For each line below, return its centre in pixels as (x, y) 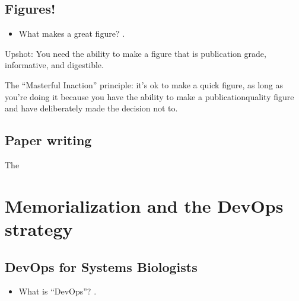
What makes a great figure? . (72, 33)
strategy (39, 228)
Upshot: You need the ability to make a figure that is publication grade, (136, 53)
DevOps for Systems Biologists (101, 266)
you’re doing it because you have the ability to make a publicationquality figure (149, 96)
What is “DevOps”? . (58, 291)
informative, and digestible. (54, 65)
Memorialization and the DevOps (144, 205)
